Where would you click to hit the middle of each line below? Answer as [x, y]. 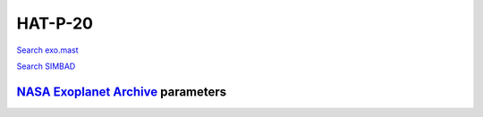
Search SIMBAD [46, 66]
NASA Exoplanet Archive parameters [122, 92]
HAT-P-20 [55, 23]
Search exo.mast [48, 50]
